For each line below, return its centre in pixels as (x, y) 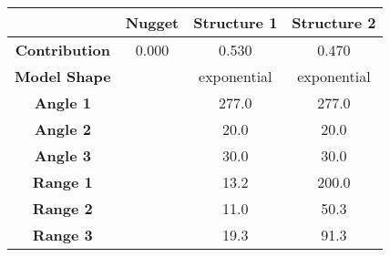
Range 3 (62, 235)
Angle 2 (62, 129)
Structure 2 (334, 22)
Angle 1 (62, 103)
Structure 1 (236, 22)
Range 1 (62, 182)
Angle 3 (62, 155)
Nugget (152, 22)
